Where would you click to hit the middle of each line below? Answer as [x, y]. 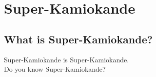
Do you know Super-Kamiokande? [55, 69]
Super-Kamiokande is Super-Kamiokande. [67, 59]
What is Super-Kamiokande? [78, 39]
